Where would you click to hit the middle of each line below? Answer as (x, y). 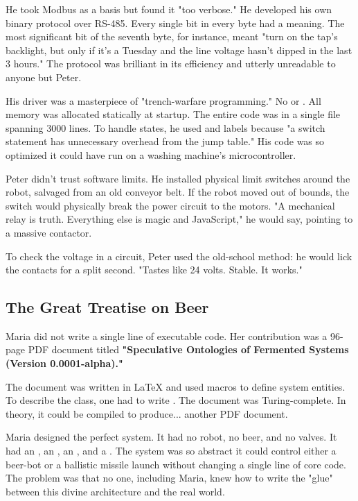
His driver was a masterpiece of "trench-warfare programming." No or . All (163, 100)
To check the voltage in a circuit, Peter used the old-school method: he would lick (179, 256)
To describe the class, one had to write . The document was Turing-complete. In (176, 400)
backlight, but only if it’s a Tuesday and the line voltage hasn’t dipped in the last (179, 50)
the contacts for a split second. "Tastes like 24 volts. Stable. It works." (154, 270)
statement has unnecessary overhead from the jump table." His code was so (165, 141)
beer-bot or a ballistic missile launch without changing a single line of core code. (176, 464)
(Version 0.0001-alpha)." (64, 363)
